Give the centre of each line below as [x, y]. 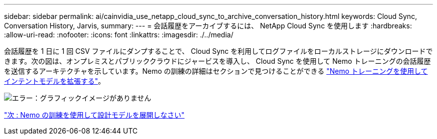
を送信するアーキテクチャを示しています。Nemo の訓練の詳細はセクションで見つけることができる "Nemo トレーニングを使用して [216, 71]
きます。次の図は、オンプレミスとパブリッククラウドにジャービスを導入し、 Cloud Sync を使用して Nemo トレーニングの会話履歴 [218, 61]
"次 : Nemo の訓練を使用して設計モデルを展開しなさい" [94, 115]
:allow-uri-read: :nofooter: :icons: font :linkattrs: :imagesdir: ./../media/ [119, 35]
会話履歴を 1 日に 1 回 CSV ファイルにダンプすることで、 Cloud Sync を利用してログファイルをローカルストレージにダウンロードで [218, 51]
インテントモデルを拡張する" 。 [55, 81]
